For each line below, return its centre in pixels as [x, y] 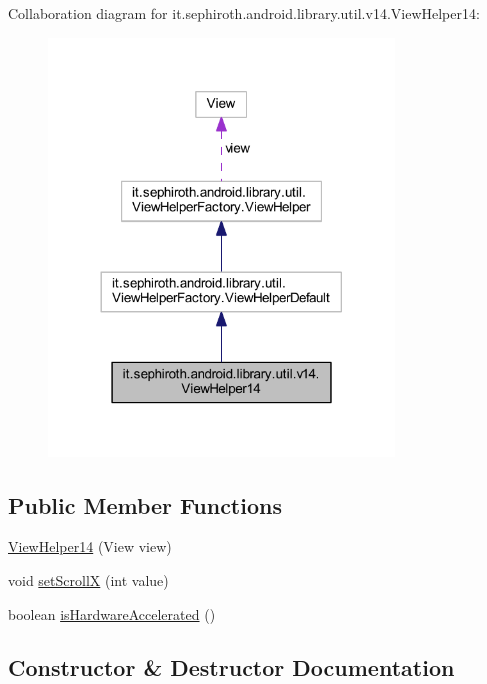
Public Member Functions [145, 504]
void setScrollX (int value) [88, 579]
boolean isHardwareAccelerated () [112, 613]
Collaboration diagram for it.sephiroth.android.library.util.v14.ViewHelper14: [244, 13]
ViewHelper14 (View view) [90, 546]
